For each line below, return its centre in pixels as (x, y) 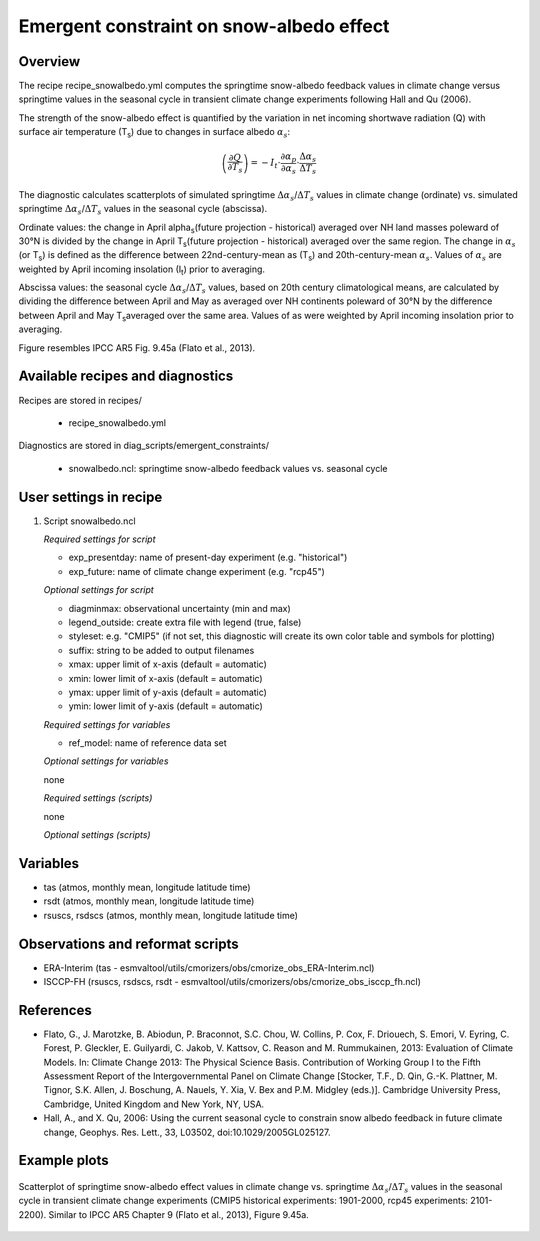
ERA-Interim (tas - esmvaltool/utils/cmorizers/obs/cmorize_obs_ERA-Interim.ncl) (209, 967)
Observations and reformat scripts (128, 943)
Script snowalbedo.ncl (89, 521)
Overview (49, 61)
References (55, 1010)
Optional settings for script (98, 590)
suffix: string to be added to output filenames (161, 650)
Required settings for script (99, 539)
